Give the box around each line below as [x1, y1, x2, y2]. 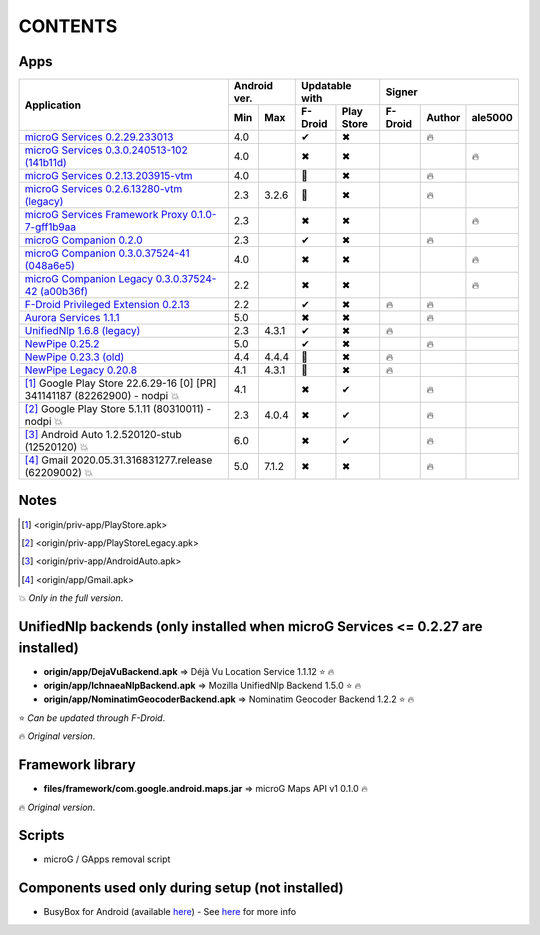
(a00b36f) [40, 285, 89, 299]
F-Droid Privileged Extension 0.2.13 [24, 298, 190, 312]
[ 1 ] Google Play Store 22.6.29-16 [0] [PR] [24, 376, 217, 390]
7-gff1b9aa [24, 220, 77, 234]
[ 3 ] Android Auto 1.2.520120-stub [24, 428, 182, 442]
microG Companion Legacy [24, 272, 154, 286]
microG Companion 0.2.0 [24, 233, 144, 247]
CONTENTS [18, 15, 118, 37]
